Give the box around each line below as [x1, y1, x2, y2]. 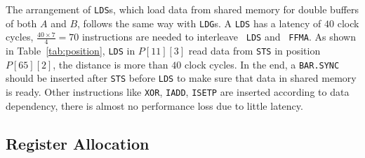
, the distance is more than [53, 57, 168, 71]
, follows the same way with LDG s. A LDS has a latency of [77, 15, 321, 30]
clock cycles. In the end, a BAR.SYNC [184, 57, 340, 71]
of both [6, 15, 37, 30]
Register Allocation [6, 132, 150, 154]
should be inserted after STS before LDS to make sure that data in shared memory [6, 71, 357, 85]
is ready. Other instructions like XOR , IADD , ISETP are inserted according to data [6, 85, 350, 99]
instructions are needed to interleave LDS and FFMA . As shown [81, 29, 356, 44]
